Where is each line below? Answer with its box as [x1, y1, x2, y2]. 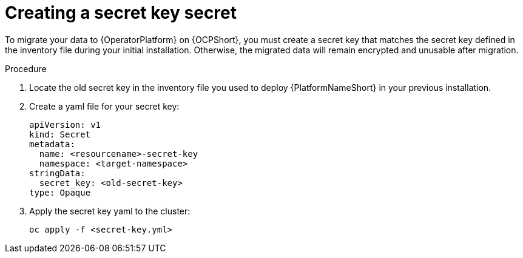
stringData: [29, 168, 86, 178]
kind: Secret [29, 129, 91, 139]
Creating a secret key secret [5, 2, 237, 23]
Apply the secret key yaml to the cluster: [29, 205, 191, 216]
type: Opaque [29, 187, 91, 197]
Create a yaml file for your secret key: [29, 101, 180, 111]
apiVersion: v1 [29, 119, 101, 130]
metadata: [29, 139, 75, 149]
